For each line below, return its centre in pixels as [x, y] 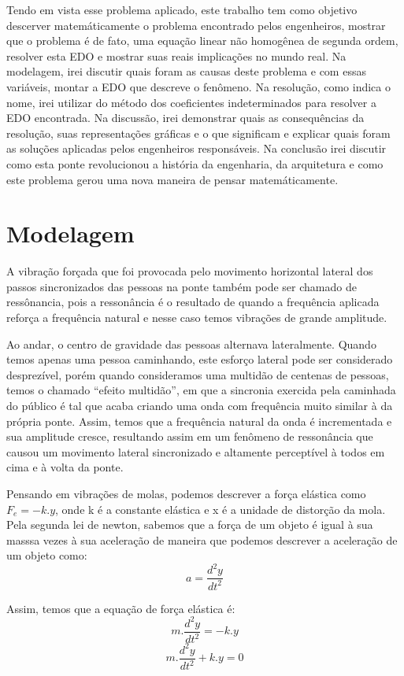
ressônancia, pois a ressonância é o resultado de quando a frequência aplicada [193, 302]
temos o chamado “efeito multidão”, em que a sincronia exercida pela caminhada [201, 390]
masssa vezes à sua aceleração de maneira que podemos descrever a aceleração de [202, 539]
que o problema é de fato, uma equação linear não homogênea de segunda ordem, [202, 41]
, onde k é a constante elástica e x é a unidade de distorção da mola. [221, 509]
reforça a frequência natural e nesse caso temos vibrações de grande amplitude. [197, 318]
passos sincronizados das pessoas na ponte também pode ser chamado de [182, 286]
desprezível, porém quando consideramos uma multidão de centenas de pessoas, [198, 374]
